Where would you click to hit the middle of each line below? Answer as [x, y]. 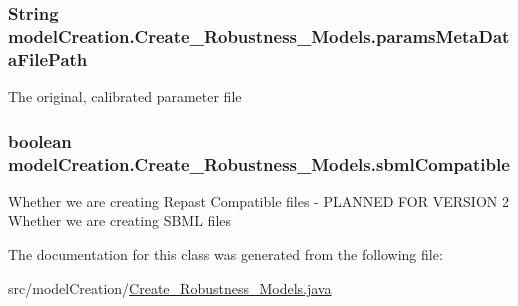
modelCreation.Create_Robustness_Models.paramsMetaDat [259, 35]
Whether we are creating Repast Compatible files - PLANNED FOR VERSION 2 [258, 200]
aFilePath [48, 58]
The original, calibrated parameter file [125, 96]
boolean [40, 140]
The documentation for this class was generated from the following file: [225, 253]
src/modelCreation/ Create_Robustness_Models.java [170, 287]
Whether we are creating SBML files [120, 220]
